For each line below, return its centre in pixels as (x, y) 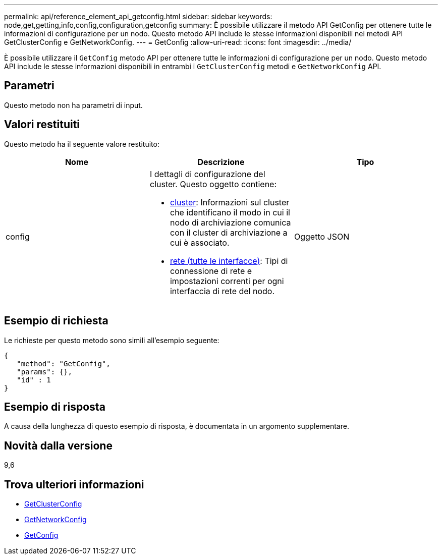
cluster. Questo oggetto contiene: (213, 184)
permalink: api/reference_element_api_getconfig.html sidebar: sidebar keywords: (138, 16)
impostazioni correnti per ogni (227, 281)
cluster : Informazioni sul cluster (230, 202)
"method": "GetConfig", (64, 364)
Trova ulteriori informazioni (74, 484)
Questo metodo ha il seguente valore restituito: (82, 144)
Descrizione (221, 162)
